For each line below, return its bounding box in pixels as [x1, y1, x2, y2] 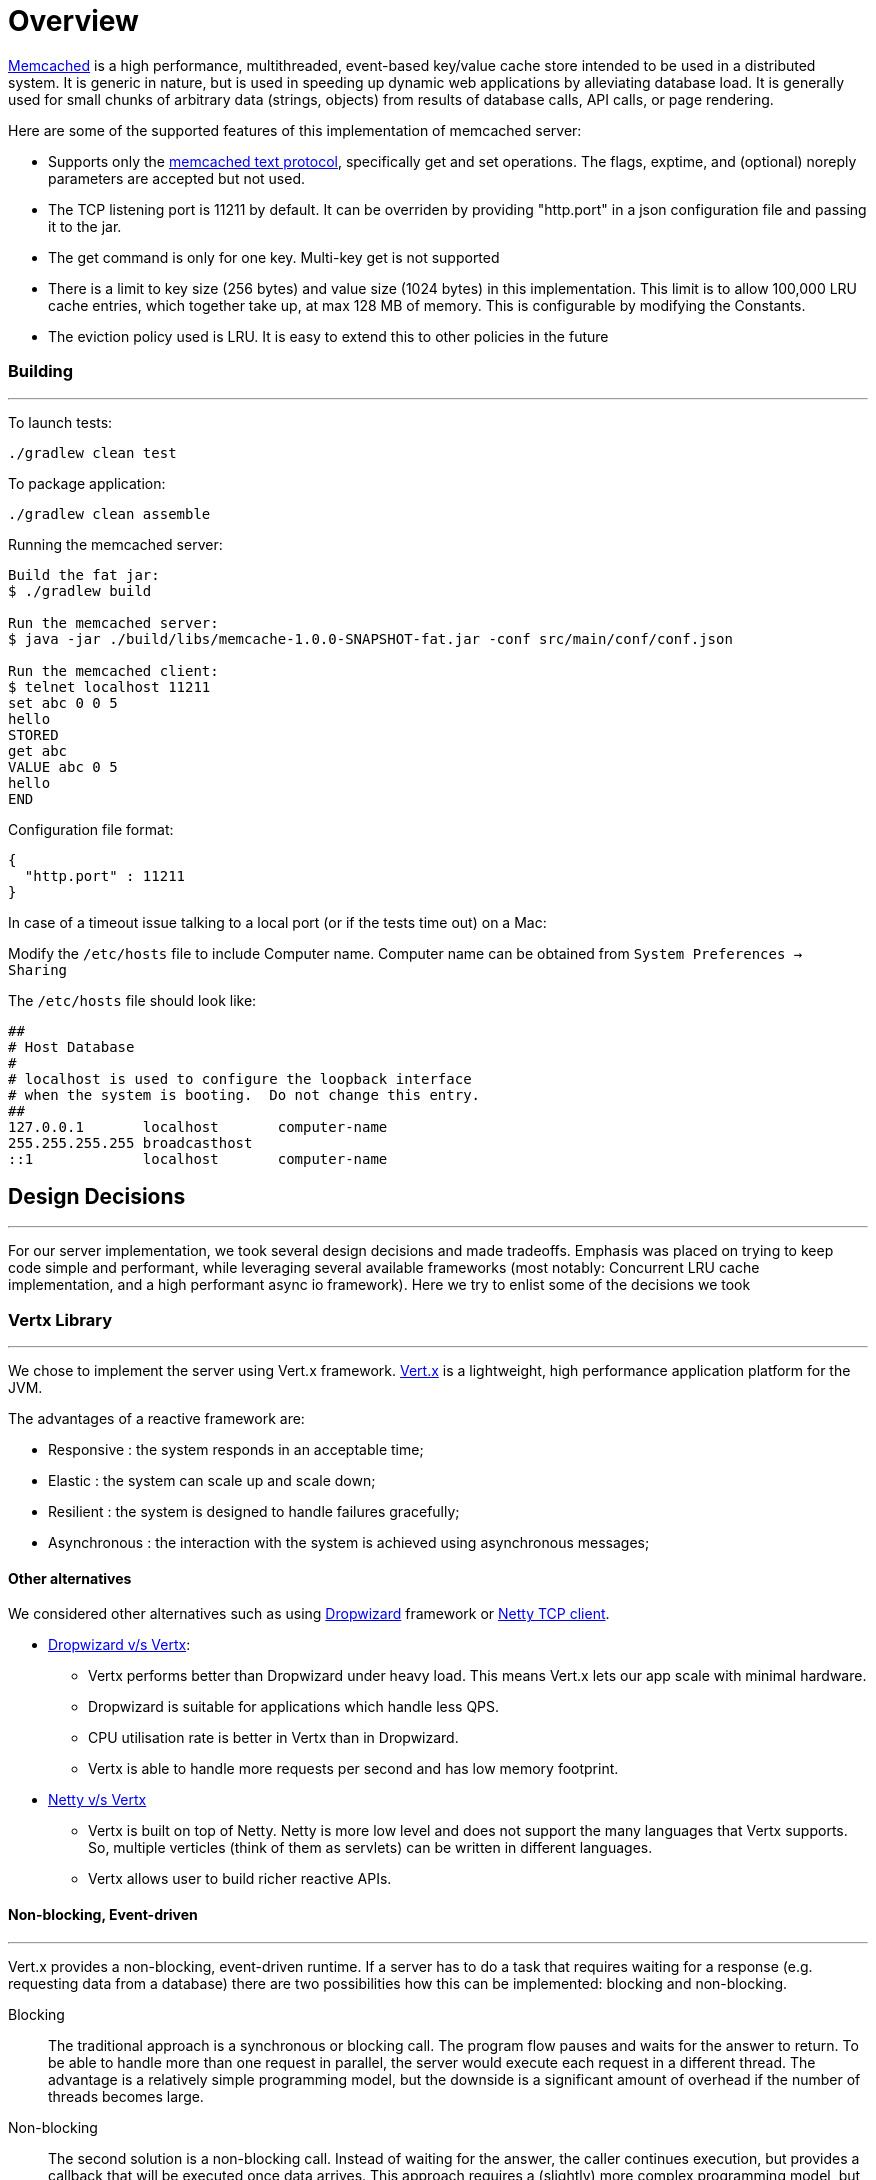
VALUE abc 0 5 [8, 758, 118, 775]
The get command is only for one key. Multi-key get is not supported [48, 248, 500, 266]
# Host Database [8, 1038, 135, 1055]
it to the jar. [48, 217, 122, 235]
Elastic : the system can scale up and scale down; [48, 1472, 376, 1490]
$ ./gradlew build [8, 582, 152, 599]
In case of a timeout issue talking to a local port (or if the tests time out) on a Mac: [8, 913, 547, 931]
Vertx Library [8, 1309, 112, 1330]
